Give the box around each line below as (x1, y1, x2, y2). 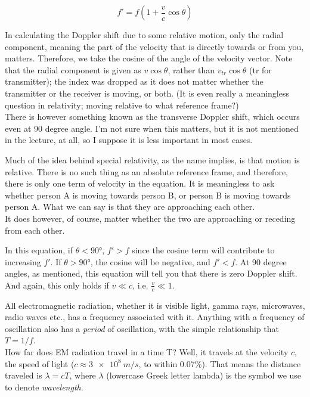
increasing (5, 255, 41, 268)
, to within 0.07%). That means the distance (138, 357, 301, 370)
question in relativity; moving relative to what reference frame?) (5, 98, 239, 111)
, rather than (168, 63, 215, 76)
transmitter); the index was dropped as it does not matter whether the (5, 75, 263, 88)
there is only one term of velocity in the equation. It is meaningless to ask (5, 177, 275, 190)
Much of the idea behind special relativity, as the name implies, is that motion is (5, 153, 300, 166)
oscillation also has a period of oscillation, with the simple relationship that (5, 322, 279, 334)
